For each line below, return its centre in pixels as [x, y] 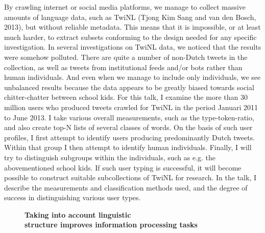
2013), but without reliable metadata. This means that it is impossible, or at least [132, 27]
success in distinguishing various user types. [73, 197]
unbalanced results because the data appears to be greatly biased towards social [129, 87]
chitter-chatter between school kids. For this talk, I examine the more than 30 [126, 97]
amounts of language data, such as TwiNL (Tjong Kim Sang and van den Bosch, [130, 17]
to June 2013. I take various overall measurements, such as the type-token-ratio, [129, 117]
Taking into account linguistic [78, 214]
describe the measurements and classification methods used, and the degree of [126, 187]
